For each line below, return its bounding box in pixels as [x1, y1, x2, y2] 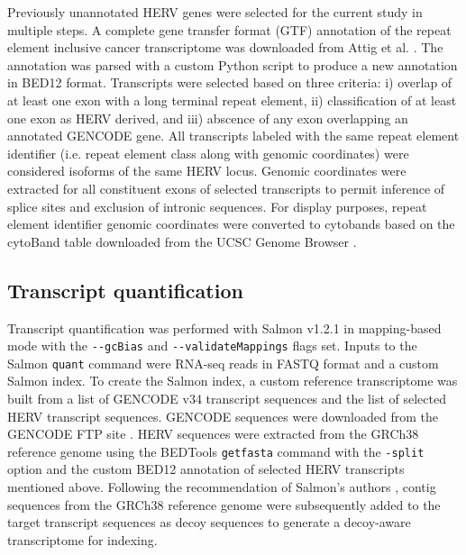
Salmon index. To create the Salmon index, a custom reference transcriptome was [7, 371, 458, 390]
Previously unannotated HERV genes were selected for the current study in [7, 3, 423, 21]
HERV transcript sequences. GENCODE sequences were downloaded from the [7, 406, 438, 425]
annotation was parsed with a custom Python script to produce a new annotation [7, 55, 458, 74]
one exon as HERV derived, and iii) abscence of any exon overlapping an [7, 108, 408, 127]
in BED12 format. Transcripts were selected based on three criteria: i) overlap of [7, 73, 452, 92]
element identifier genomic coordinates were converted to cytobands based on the [7, 214, 455, 233]
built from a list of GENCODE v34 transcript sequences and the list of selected [7, 389, 446, 408]
